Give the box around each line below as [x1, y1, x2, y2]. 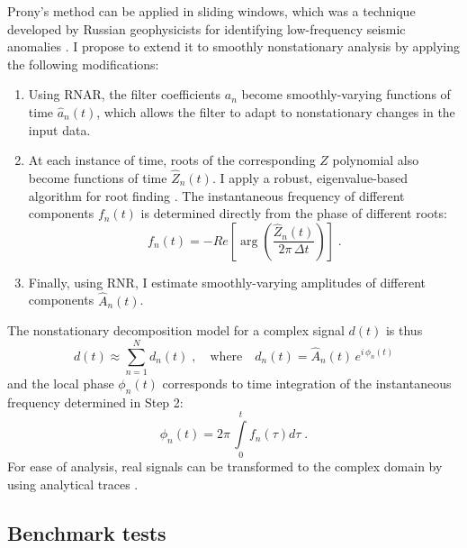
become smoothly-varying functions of [241, 85, 451, 104]
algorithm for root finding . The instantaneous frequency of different [28, 186, 405, 205]
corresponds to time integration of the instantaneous [162, 373, 452, 392]
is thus [385, 321, 423, 340]
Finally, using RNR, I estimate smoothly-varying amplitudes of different [28, 272, 427, 291]
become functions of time [28, 168, 167, 187]
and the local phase [7, 373, 114, 392]
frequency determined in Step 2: [7, 392, 184, 411]
